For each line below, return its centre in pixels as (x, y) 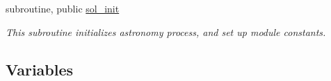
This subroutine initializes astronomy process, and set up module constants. (166, 31)
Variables (40, 69)
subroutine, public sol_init (63, 8)
